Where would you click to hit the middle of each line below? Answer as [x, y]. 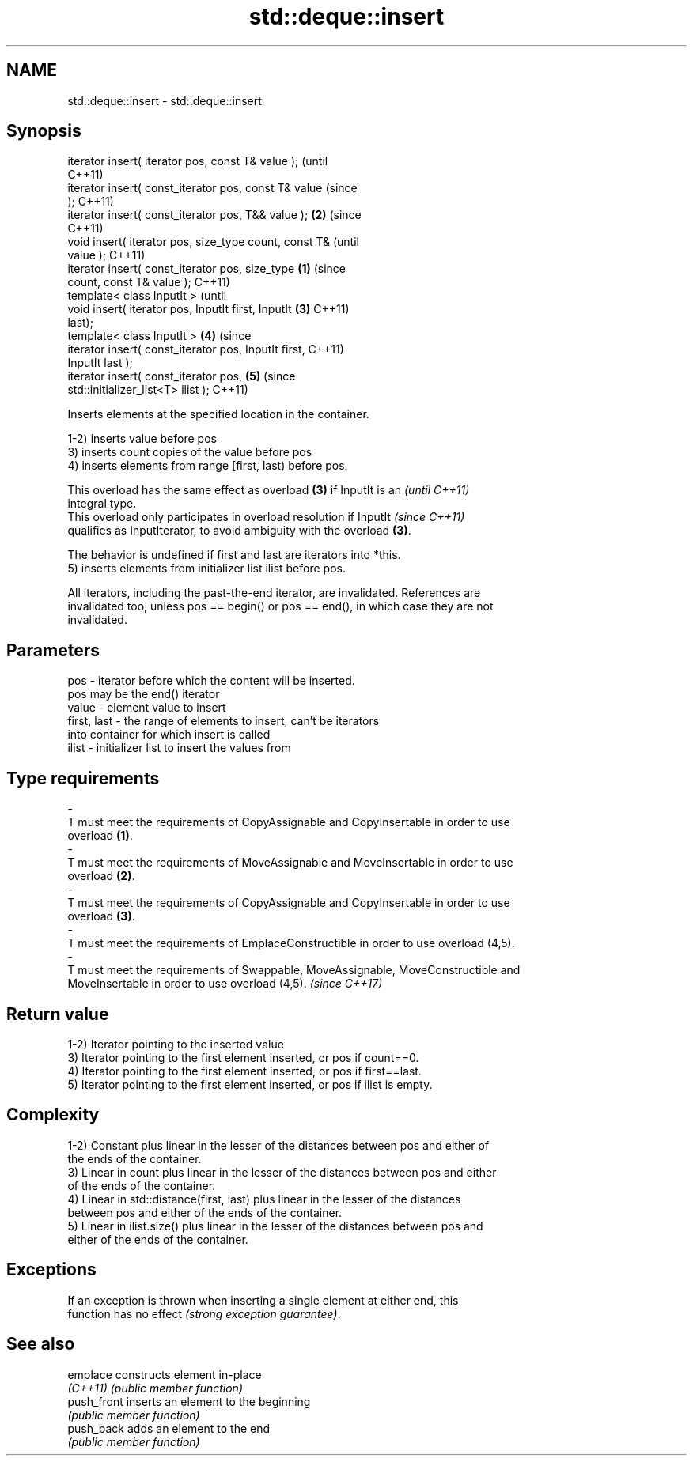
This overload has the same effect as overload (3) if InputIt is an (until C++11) [269, 490]
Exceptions [51, 1270]
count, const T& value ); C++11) [149, 282]
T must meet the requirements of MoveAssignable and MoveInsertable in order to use [290, 863]
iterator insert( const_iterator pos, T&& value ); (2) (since [214, 215]
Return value [58, 1014]
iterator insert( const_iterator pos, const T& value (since [212, 188]
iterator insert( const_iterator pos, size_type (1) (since [206, 269]
